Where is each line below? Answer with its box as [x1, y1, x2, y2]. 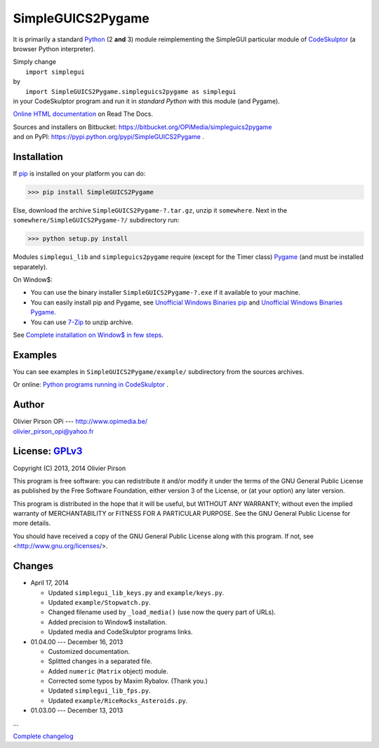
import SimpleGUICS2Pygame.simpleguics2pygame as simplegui [25, 88, 237, 95]
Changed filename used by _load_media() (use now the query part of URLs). [48, 608, 277, 617]
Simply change [13, 58, 56, 66]
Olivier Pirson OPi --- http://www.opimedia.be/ [13, 418, 147, 426]
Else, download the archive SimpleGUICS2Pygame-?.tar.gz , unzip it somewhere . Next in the [13, 206, 288, 214]
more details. [13, 519, 51, 528]
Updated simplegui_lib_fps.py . [48, 686, 151, 695]
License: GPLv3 [13, 446, 83, 458]
